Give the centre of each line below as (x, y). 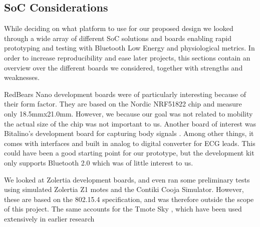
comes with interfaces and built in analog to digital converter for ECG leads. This (130, 143)
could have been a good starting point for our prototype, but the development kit (129, 153)
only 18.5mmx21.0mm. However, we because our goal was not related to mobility (128, 113)
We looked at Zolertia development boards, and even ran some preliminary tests (127, 179)
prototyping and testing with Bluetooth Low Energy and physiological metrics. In (129, 48)
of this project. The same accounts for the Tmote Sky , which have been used (123, 209)
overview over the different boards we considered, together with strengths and (123, 67)
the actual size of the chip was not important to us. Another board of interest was (130, 123)
